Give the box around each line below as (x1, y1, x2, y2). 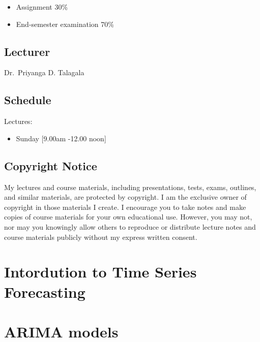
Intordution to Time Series (4, 261, 197, 282)
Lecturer (4, 43, 50, 59)
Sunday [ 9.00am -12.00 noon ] (16, 133, 106, 143)
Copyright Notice (4, 158, 97, 173)
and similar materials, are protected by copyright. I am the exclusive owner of (4, 192, 247, 202)
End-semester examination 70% (16, 18, 114, 29)
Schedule (4, 92, 51, 108)
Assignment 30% (16, 2, 68, 12)
